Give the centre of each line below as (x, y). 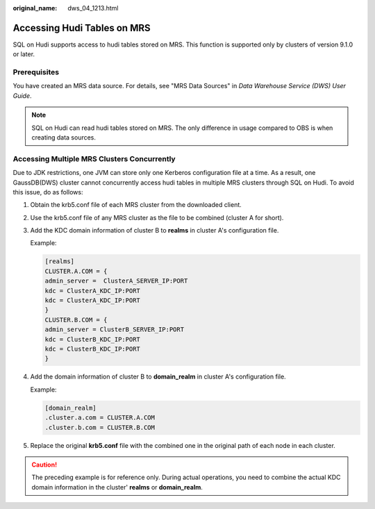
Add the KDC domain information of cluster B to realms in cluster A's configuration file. (155, 231)
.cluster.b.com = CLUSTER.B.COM (100, 427)
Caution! (44, 465)
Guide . (22, 95)
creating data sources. (64, 137)
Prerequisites (36, 72)
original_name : (35, 8)
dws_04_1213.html (93, 8)
